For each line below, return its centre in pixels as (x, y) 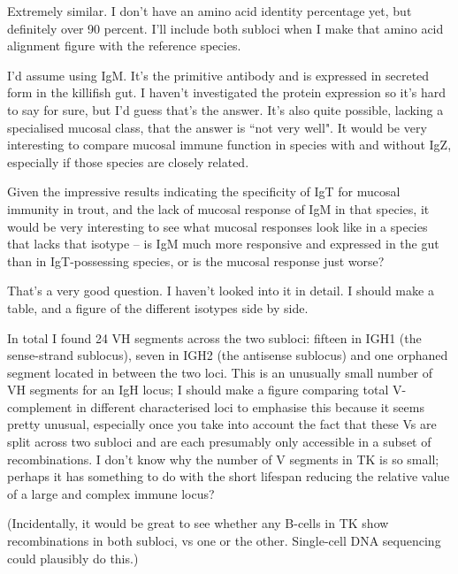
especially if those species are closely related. (128, 161)
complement (40, 406)
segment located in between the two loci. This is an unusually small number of (220, 372)
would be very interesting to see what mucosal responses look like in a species (218, 226)
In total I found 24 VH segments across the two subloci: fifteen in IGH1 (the (214, 337)
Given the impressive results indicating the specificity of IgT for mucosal (204, 191)
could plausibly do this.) (73, 558)
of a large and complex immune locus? (111, 493)
